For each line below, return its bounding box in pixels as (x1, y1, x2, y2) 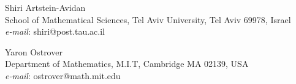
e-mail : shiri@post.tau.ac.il (5, 25, 105, 38)
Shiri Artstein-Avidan (5, 1, 86, 13)
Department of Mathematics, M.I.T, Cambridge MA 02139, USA (5, 57, 249, 70)
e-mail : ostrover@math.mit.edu (5, 69, 121, 82)
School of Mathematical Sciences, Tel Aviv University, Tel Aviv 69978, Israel (5, 13, 291, 26)
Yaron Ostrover (5, 45, 63, 58)
